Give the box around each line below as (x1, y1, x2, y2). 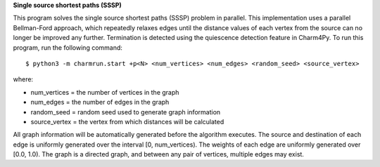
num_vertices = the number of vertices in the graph (30, 88, 179, 96)
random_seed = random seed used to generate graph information (30, 107, 221, 116)
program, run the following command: (13, 43, 123, 52)
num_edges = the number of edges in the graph (30, 98, 170, 107)
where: (13, 75, 34, 83)
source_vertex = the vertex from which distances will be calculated (30, 117, 224, 126)
